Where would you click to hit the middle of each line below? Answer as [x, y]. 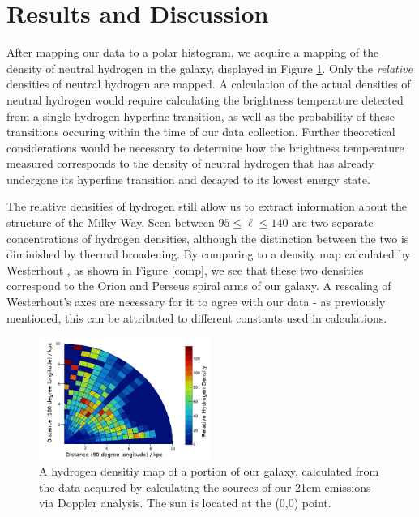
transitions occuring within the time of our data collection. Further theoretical [201, 132]
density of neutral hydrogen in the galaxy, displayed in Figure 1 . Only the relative [209, 68]
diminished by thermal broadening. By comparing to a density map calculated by [209, 254]
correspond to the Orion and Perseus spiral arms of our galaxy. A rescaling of [199, 286]
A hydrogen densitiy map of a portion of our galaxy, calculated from [209, 470]
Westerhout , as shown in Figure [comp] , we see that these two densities [185, 269]
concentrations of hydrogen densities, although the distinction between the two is [208, 238]
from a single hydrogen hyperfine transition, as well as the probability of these [201, 115]
